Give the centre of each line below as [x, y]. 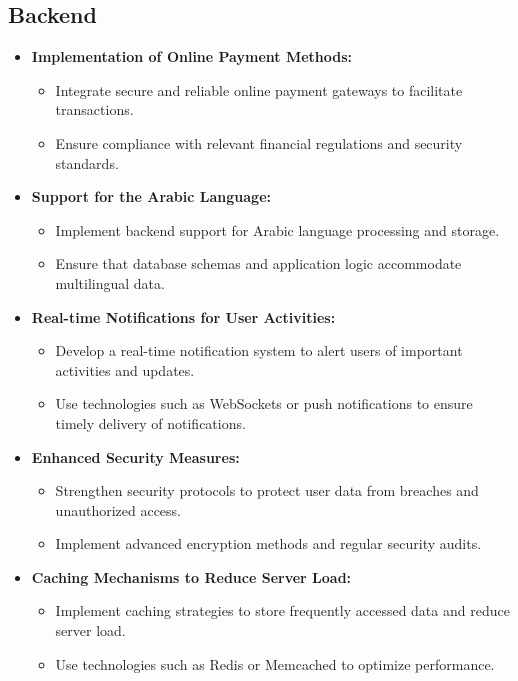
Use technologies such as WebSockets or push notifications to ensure [264, 403]
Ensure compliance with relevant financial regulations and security [259, 142]
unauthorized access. [118, 509]
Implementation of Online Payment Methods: [192, 56]
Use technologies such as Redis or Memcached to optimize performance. [275, 663]
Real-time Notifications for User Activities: [183, 316]
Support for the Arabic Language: [151, 196]
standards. [87, 162]
